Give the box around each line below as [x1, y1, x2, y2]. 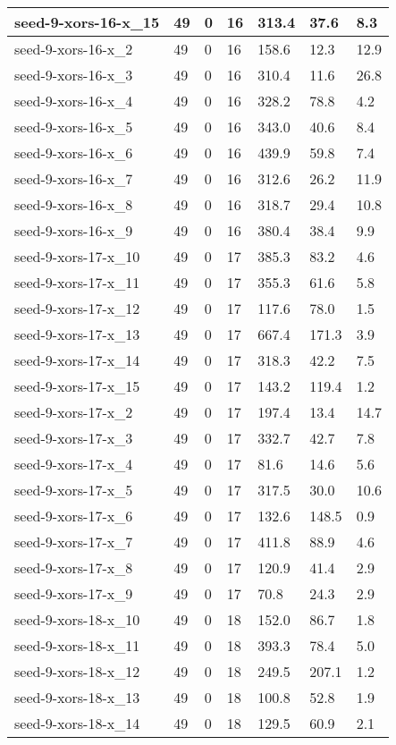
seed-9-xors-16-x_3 [14, 64, 133, 85]
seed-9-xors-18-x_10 [14, 609, 140, 630]
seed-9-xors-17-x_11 [14, 272, 140, 292]
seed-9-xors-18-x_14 [14, 713, 140, 733]
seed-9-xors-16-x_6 [14, 142, 133, 163]
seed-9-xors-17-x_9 [14, 583, 133, 604]
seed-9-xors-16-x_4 [14, 90, 133, 111]
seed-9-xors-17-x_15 [14, 376, 140, 396]
